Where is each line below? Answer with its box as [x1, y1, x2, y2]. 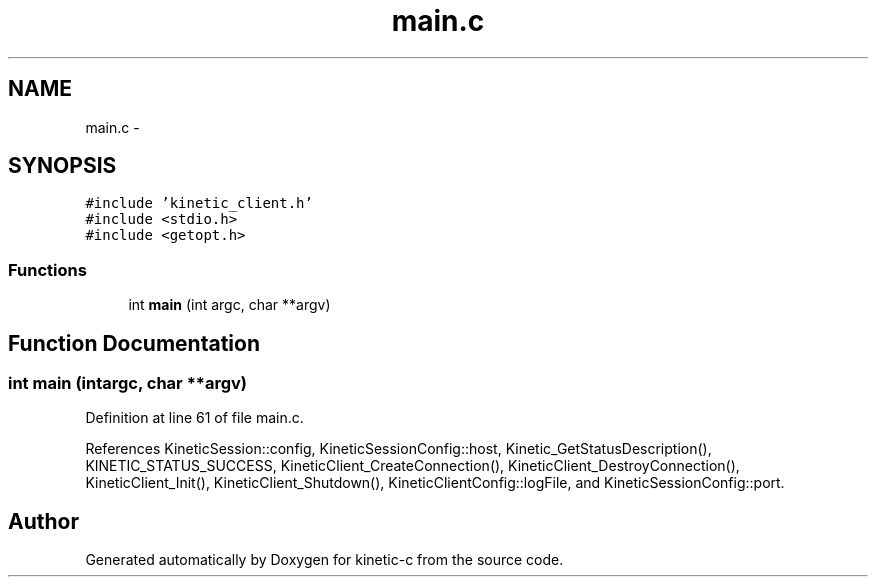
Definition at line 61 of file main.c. [85, 409, 304, 427]
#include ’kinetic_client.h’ [85, 195, 313, 212]
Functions [8, 259, 87, 280]
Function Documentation [8, 330, 260, 356]
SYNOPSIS [8, 153, 117, 179]
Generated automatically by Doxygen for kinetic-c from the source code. [85, 551, 564, 569]
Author [8, 508, 79, 534]
